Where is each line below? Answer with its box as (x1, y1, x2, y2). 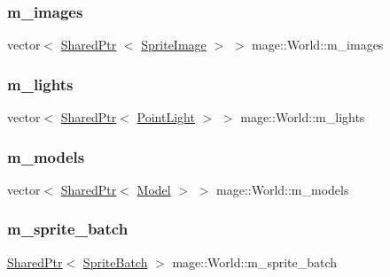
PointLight (136, 108, 195, 127)
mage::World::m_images (252, 35, 384, 54)
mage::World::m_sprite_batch (172, 252, 338, 271)
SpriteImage (141, 35, 207, 54)
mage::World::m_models (216, 180, 349, 198)
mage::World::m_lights (240, 108, 365, 127)
